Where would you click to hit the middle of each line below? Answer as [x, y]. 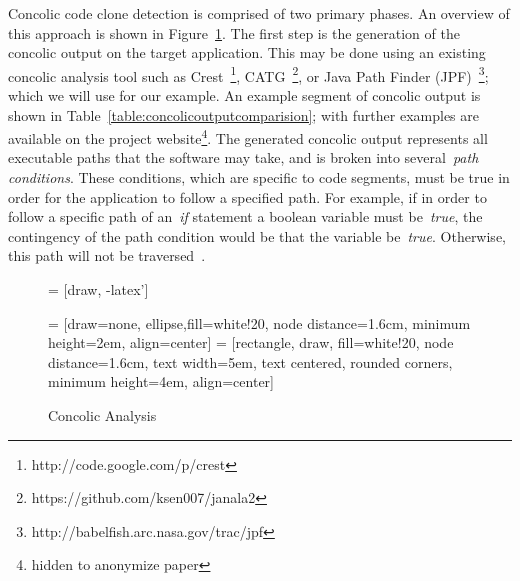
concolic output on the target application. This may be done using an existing [247, 52]
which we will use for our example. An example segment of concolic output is [244, 95]
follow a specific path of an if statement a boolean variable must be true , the [245, 216]
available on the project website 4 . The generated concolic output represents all [248, 136]
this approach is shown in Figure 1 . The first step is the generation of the [234, 32]
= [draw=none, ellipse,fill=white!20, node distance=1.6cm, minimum [259, 322]
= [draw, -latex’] [98, 289]
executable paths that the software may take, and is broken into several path [243, 157]
